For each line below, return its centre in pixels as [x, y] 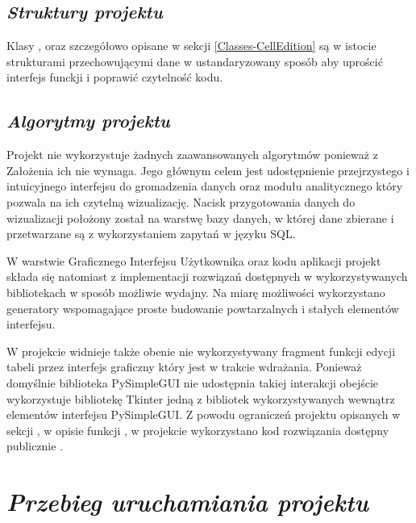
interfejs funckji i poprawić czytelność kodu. [115, 77]
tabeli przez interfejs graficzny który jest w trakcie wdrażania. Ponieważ [184, 367]
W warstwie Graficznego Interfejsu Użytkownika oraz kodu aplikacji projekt [194, 260]
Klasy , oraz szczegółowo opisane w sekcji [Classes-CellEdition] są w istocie [191, 46]
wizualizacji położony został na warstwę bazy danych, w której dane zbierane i [200, 218]
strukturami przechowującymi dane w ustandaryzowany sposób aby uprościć [195, 61]
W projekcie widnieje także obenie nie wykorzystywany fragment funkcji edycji [201, 351]
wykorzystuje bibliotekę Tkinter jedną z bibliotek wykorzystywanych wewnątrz [201, 398]
